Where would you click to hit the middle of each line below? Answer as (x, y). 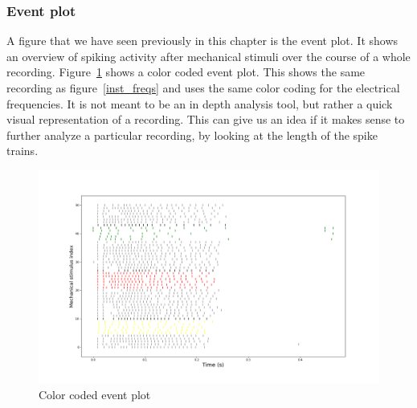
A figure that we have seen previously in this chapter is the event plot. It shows (202, 41)
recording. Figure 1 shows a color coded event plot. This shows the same (186, 72)
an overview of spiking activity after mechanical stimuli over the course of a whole (208, 56)
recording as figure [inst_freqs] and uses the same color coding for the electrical (203, 88)
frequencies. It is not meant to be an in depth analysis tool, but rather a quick (200, 103)
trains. (22, 151)
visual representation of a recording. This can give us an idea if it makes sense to (206, 119)
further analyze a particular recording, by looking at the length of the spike (192, 135)
